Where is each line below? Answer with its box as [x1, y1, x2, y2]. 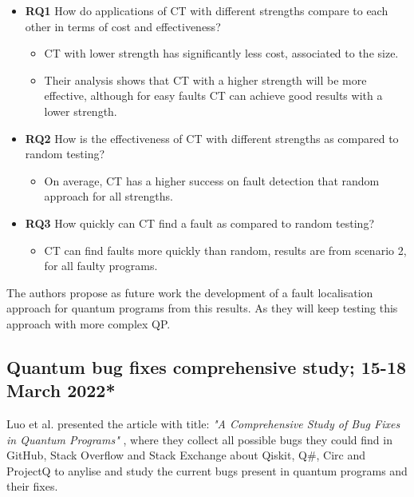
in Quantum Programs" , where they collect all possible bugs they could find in [6, 431, 392, 447]
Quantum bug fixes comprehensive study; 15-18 [6, 354, 407, 379]
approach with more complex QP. [6, 315, 171, 332]
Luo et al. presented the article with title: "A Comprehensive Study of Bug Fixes [6, 415, 400, 432]
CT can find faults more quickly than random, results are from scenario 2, [44, 241, 407, 258]
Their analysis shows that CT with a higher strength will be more [44, 71, 367, 88]
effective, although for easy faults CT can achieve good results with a [44, 87, 383, 104]
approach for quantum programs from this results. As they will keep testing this [6, 300, 398, 316]
